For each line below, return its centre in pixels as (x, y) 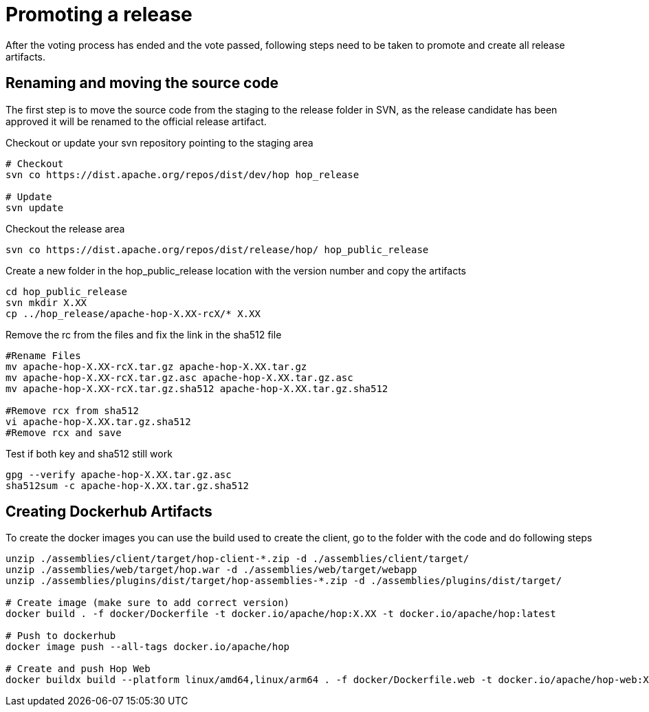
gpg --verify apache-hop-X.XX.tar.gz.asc (119, 474)
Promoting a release (99, 14)
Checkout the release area (65, 228)
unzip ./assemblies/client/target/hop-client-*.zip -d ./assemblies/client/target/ (238, 559)
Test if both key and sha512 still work (89, 453)
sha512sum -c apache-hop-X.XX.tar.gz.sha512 (128, 485)
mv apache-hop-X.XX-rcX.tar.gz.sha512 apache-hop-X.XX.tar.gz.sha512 (197, 388)
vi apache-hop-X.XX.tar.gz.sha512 (98, 421)
